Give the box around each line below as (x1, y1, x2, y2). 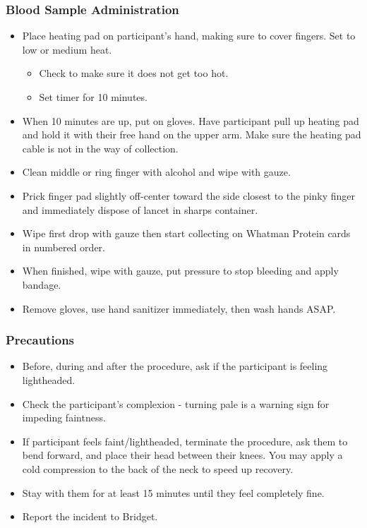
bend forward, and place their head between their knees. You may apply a (22, 448, 343, 462)
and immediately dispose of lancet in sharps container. (22, 202, 258, 217)
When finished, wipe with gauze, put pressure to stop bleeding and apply (22, 263, 339, 278)
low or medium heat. (22, 42, 112, 56)
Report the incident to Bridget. (22, 509, 158, 524)
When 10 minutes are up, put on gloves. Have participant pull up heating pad (22, 113, 359, 128)
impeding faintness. (22, 410, 106, 425)
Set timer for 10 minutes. (39, 90, 148, 104)
